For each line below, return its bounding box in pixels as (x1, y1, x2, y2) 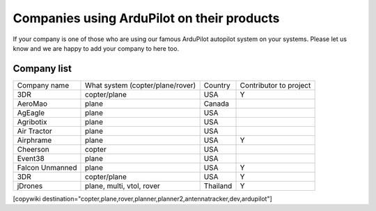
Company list (13, 63, 72, 75)
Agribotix (17, 117, 47, 127)
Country (203, 80, 231, 90)
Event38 (17, 153, 45, 163)
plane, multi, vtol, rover (84, 181, 160, 191)
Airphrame (17, 135, 52, 145)
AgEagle (17, 108, 45, 118)
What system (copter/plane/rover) (84, 80, 196, 90)
